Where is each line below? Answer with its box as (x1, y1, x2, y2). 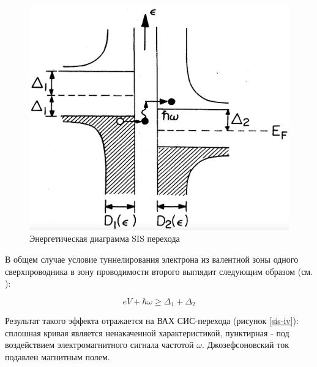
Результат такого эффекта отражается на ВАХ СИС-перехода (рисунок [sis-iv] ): (5, 314, 299, 327)
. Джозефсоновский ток (201, 338, 289, 351)
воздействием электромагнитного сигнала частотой (5, 338, 194, 351)
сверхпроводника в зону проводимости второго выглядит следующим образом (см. (5, 265, 313, 277)
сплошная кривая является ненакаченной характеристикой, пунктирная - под (5, 326, 289, 339)
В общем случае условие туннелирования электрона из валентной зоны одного (5, 252, 299, 265)
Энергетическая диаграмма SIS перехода (29, 232, 180, 245)
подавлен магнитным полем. (5, 350, 110, 363)
